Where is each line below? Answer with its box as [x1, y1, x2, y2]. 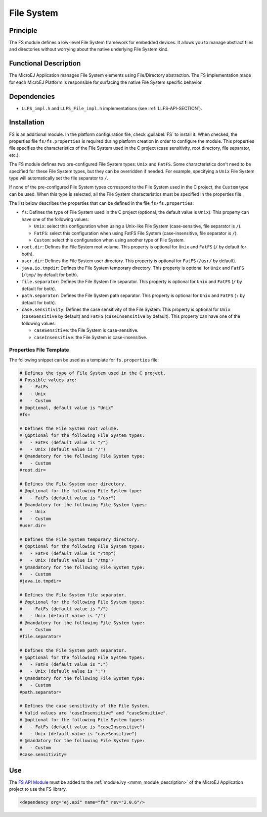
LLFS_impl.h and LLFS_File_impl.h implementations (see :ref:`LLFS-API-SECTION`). [21, 105, 202, 111]
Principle [9, 26, 38, 35]
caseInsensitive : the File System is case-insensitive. [34, 334, 148, 340]
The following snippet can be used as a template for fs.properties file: [9, 357, 159, 363]
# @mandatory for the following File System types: [19, 502, 148, 508]
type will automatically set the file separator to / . [9, 175, 109, 181]
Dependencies [9, 92, 55, 101]
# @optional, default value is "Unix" [19, 405, 114, 410]
